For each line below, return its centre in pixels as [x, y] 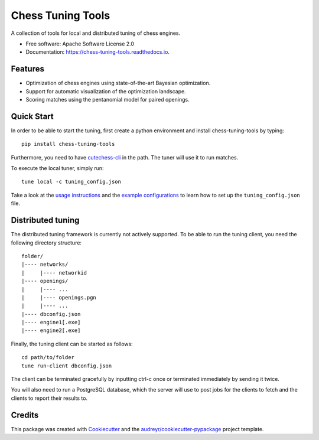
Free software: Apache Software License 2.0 [80, 44]
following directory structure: [46, 243]
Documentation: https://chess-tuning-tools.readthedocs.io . [97, 52]
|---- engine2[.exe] [51, 330]
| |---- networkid [54, 273]
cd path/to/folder [48, 358]
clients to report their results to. [49, 398]
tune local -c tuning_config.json [71, 182]
